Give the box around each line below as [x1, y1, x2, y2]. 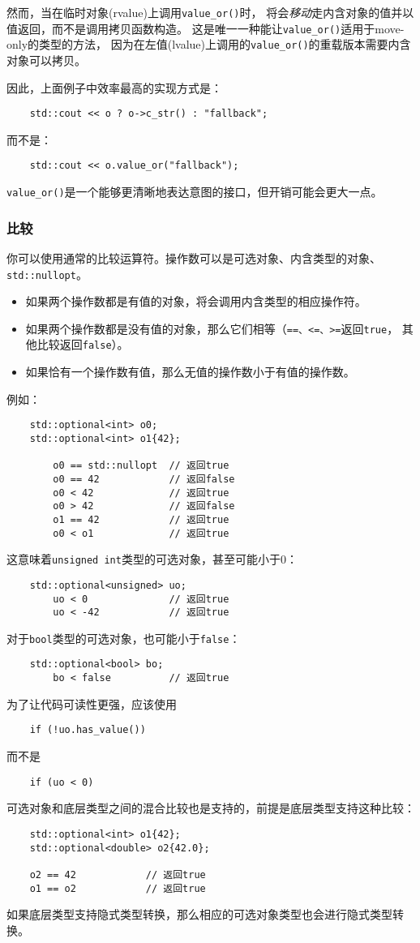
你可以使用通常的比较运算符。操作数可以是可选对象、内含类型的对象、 [6, 249, 381, 266]
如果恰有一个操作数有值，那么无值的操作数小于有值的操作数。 [25, 363, 355, 380]
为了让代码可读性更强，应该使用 [6, 695, 177, 712]
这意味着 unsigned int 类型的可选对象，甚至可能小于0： [6, 551, 298, 568]
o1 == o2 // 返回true [29, 882, 206, 894]
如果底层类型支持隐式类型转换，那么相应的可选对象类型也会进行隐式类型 [6, 906, 392, 923]
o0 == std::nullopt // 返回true [53, 460, 229, 472]
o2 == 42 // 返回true [29, 868, 206, 881]
